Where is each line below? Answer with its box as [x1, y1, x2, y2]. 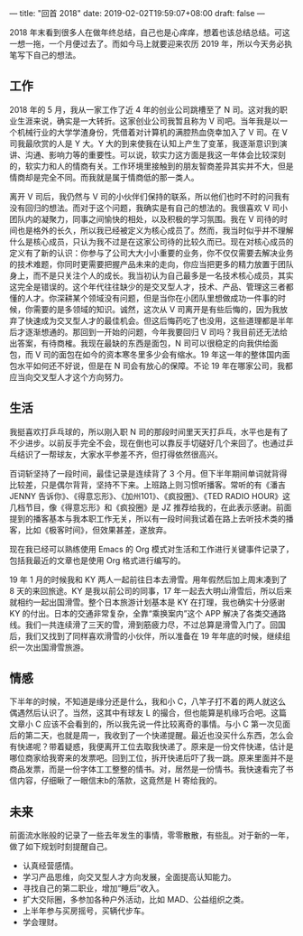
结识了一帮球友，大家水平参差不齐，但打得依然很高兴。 [16, 449, 223, 459]
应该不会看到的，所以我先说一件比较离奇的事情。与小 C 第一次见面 [43, 718, 291, 729]
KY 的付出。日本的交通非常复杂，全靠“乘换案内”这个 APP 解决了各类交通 [9, 607, 279, 618]
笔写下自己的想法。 [9, 50, 81, 60]
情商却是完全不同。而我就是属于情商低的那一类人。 [9, 171, 199, 182]
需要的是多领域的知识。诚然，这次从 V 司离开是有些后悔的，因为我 [32, 303, 280, 314]
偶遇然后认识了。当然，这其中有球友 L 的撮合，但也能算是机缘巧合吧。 [9, 708, 271, 718]
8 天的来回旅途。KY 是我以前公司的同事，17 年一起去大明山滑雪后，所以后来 [9, 585, 292, 596]
